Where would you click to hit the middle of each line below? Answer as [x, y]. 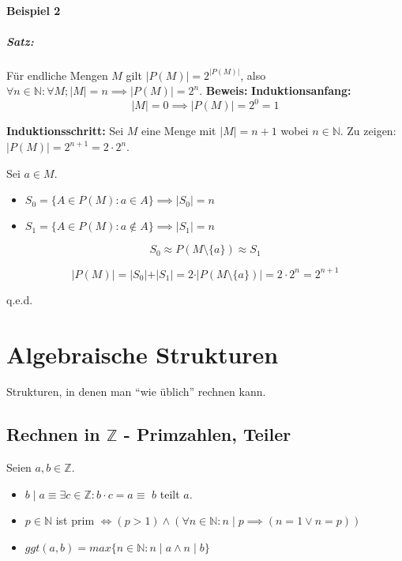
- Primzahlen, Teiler [207, 434]
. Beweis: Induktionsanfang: [275, 90]
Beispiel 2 [34, 10]
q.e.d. [20, 299]
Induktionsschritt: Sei [65, 131]
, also [253, 75]
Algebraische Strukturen [143, 354]
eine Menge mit [179, 131]
